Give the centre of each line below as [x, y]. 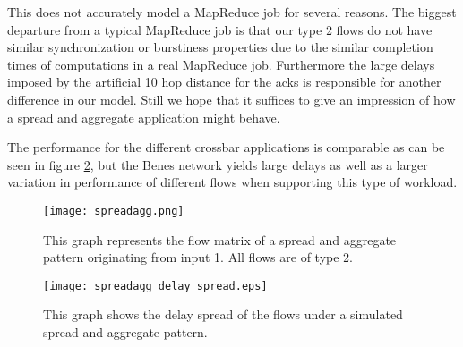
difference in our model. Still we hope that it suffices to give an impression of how [231, 99]
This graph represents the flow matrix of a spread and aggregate [220, 239]
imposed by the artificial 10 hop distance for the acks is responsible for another [224, 82]
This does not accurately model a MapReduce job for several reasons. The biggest [232, 12]
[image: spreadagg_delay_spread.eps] [155, 286]
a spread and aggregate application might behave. [144, 117]
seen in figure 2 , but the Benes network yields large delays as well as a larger [218, 164]
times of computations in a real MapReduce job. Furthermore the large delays [221, 64]
